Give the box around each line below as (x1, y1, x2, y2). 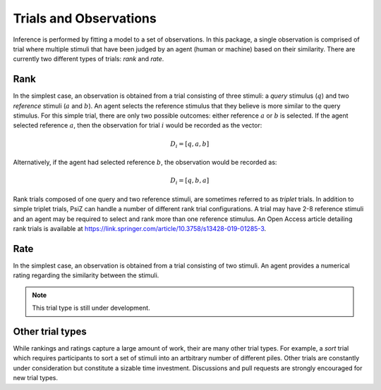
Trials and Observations (13, 11, 157, 26)
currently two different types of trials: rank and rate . (13, 55, 164, 63)
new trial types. (13, 374, 59, 382)
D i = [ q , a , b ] (170, 139, 210, 149)
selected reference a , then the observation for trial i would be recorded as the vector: (13, 121, 262, 130)
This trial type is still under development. (32, 303, 151, 313)
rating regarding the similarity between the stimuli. (13, 271, 159, 279)
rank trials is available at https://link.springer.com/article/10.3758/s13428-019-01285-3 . (13, 225, 267, 233)
